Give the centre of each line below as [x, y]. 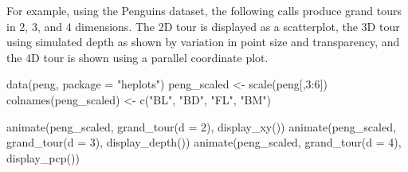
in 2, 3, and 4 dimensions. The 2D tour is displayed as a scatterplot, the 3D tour [203, 26]
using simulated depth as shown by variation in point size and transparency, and [203, 42]
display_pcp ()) [43, 157]
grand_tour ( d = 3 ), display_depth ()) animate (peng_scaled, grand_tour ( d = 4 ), [204, 142]
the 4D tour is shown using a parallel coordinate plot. [137, 57]
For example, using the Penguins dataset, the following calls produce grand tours [204, 10]
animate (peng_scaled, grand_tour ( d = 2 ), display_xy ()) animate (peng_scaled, [201, 126]
